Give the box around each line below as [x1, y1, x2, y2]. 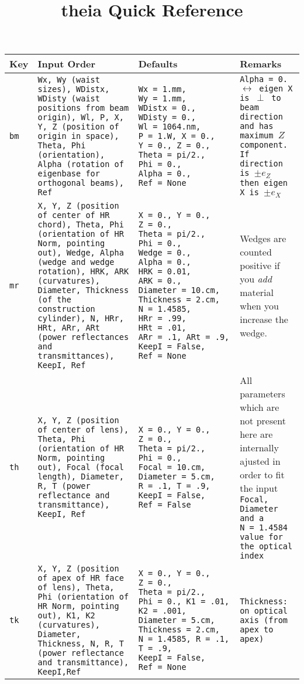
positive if [240, 258, 280, 273]
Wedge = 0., [138, 248, 191, 258]
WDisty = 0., [138, 113, 196, 122]
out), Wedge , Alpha [37, 248, 124, 258]
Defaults [138, 57, 178, 71]
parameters [240, 387, 285, 401]
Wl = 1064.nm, [138, 122, 201, 132]
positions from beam [37, 103, 129, 113]
